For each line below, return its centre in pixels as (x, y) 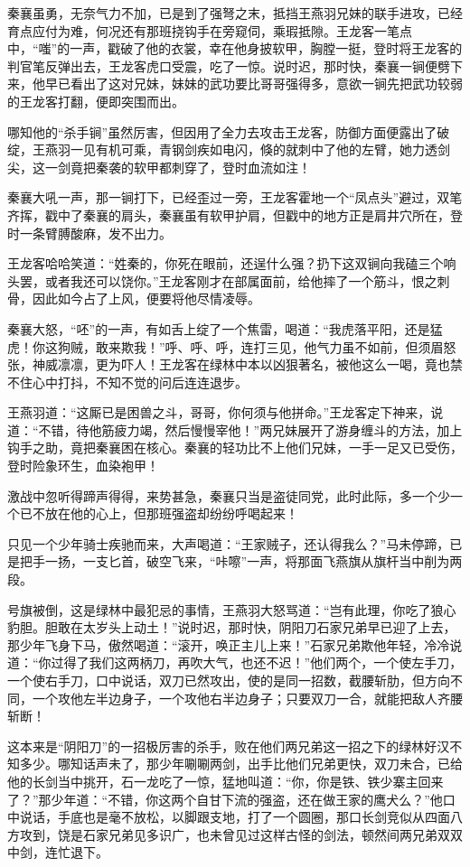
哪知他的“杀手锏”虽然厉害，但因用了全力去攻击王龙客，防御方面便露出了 (222, 131)
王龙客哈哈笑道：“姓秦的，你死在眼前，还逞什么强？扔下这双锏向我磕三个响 (232, 263)
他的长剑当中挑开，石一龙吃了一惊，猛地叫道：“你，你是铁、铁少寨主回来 (226, 781)
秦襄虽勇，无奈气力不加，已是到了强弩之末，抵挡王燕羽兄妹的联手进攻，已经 (235, 13)
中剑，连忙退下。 (58, 852)
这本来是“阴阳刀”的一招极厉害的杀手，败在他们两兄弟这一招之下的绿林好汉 (229, 746)
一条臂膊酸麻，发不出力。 (95, 233)
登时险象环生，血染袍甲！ (83, 466)
